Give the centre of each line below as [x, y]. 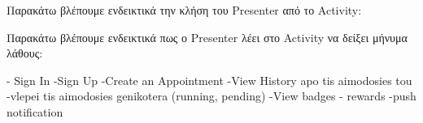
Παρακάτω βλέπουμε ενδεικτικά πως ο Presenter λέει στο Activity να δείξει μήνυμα [207, 37]
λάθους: [25, 53]
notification [35, 111]
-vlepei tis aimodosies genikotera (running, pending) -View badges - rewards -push [211, 96]
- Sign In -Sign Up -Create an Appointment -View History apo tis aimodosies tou [209, 80]
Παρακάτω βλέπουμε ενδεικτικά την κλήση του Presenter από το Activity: [184, 10]
